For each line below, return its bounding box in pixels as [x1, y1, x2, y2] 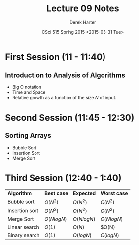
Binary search [7, 232, 40, 239]
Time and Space [12, 89, 46, 95]
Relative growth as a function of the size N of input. [12, 94, 117, 100]
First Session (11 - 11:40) [5, 51, 106, 62]
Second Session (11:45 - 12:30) [5, 112, 135, 123]
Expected [73, 190, 96, 197]
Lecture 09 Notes [46, 3, 119, 14]
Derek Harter [69, 19, 96, 25]
